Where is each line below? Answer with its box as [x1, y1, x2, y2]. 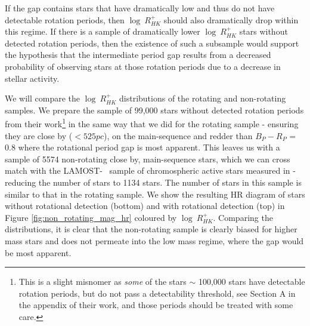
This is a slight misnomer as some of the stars [18, 275, 187, 288]
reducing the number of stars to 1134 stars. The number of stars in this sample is [5, 176, 302, 188]
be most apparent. [5, 246, 72, 259]
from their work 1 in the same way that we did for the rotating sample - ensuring [5, 116, 299, 130]
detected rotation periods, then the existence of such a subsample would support [5, 36, 299, 49]
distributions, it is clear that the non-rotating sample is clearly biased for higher [5, 223, 297, 235]
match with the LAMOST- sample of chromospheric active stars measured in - [5, 164, 296, 177]
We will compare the [5, 92, 80, 104]
